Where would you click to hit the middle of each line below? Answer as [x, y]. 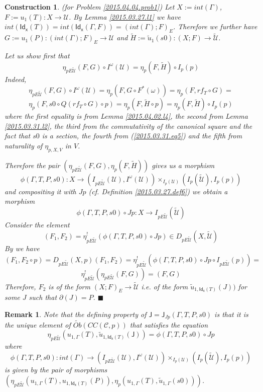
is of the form [69, 286]
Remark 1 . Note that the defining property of [76, 314]
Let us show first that [37, 55]
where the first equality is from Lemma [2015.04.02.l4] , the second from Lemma [126, 116]
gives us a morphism [183, 165]
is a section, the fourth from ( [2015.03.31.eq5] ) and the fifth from [142, 136]
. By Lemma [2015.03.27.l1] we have [124, 16]
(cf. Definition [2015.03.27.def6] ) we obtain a [158, 191]
